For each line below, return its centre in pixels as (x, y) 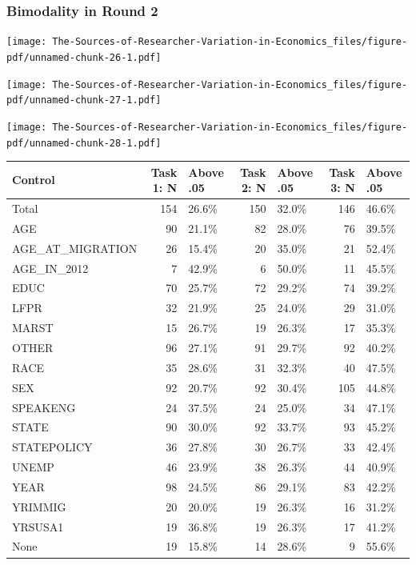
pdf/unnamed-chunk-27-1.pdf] (84, 100)
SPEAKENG (44, 407)
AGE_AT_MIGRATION (75, 248)
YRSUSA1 (38, 526)
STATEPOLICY (52, 447)
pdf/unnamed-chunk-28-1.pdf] (84, 143)
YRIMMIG (39, 506)
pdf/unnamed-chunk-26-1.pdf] (84, 57)
